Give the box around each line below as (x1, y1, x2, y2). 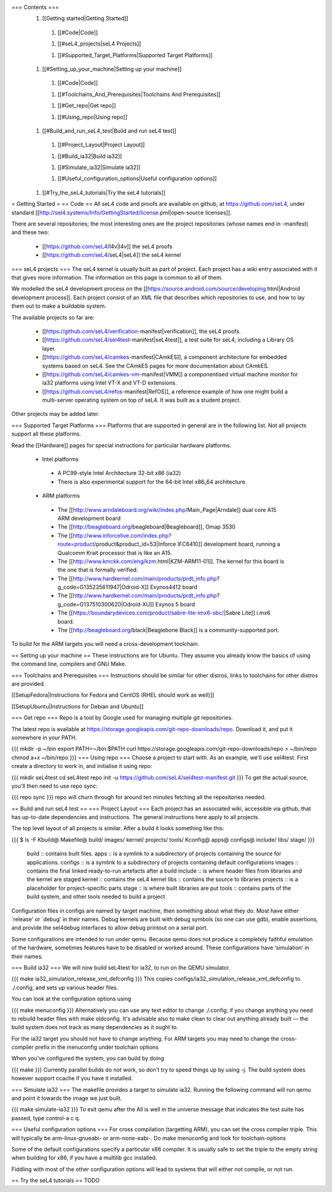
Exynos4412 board (149, 584, 198, 591)
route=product (57, 541, 95, 548)
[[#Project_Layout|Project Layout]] (57, 141, 145, 149)
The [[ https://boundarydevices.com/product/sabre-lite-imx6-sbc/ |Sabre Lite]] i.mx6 (57, 609, 271, 617)
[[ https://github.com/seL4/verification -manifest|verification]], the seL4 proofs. (42, 327, 241, 335)
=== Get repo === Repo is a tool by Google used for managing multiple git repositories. (11, 714, 233, 721)
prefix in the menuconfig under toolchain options (34, 1043, 159, 1051)
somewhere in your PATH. (11, 734, 77, 741)
